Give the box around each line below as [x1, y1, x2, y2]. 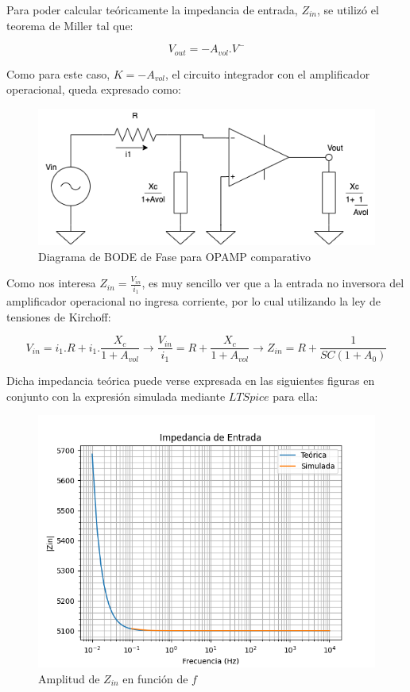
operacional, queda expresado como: [6, 81, 181, 98]
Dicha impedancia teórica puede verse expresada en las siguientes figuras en [6, 372, 375, 389]
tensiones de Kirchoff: [6, 308, 111, 325]
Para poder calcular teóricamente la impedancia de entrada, [6, 2, 298, 17]
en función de [122, 670, 188, 686]
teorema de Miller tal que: [6, 17, 133, 33]
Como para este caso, [6, 65, 110, 82]
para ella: [273, 387, 319, 404]
